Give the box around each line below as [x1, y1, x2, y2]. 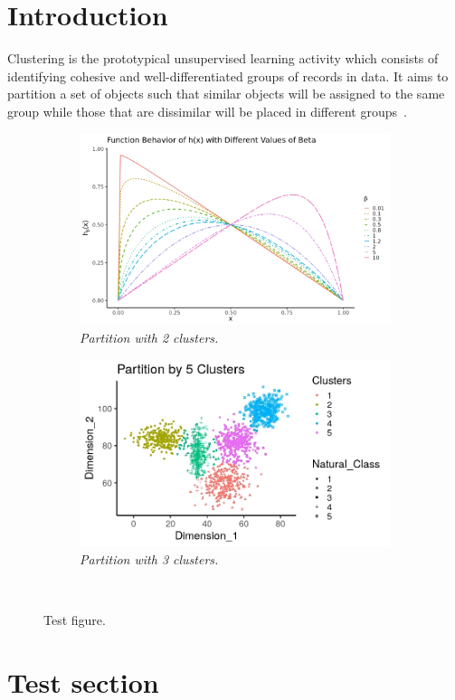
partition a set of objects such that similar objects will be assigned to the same [7, 84, 445, 103]
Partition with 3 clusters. [80, 549, 219, 568]
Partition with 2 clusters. [80, 327, 219, 346]
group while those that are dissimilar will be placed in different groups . [7, 101, 407, 120]
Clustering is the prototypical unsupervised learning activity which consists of [7, 49, 439, 68]
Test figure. [43, 610, 106, 629]
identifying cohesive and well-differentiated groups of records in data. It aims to [7, 66, 449, 85]
